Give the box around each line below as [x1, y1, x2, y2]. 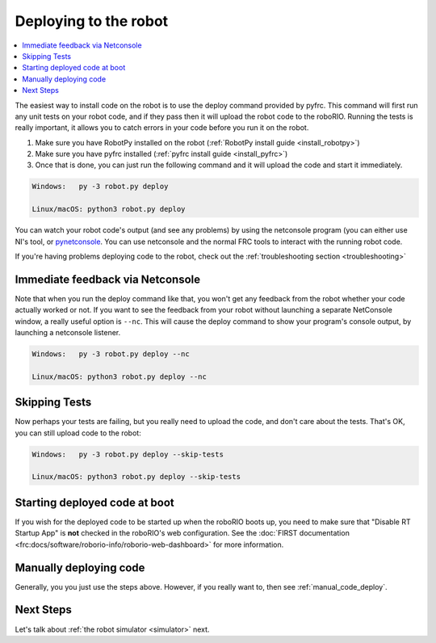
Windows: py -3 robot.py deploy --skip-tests [31, 449, 224, 459]
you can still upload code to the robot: [15, 428, 141, 438]
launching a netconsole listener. [15, 328, 121, 338]
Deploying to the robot [15, 12, 169, 30]
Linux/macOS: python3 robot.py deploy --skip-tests [31, 473, 241, 481]
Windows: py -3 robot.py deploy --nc [31, 350, 190, 359]
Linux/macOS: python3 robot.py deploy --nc [31, 372, 208, 381]
